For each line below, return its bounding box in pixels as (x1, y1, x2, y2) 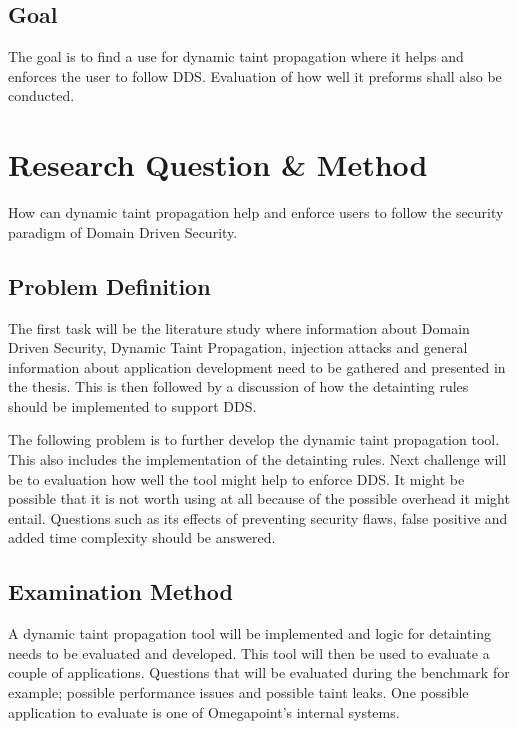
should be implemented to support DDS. (8, 395, 257, 416)
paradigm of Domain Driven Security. (8, 221, 238, 242)
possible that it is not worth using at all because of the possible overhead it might (8, 488, 510, 509)
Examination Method (8, 576, 233, 607)
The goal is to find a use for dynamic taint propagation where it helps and (8, 46, 464, 67)
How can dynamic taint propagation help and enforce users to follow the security (8, 202, 504, 223)
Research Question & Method (8, 144, 428, 185)
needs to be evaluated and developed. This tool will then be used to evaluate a (8, 642, 490, 663)
